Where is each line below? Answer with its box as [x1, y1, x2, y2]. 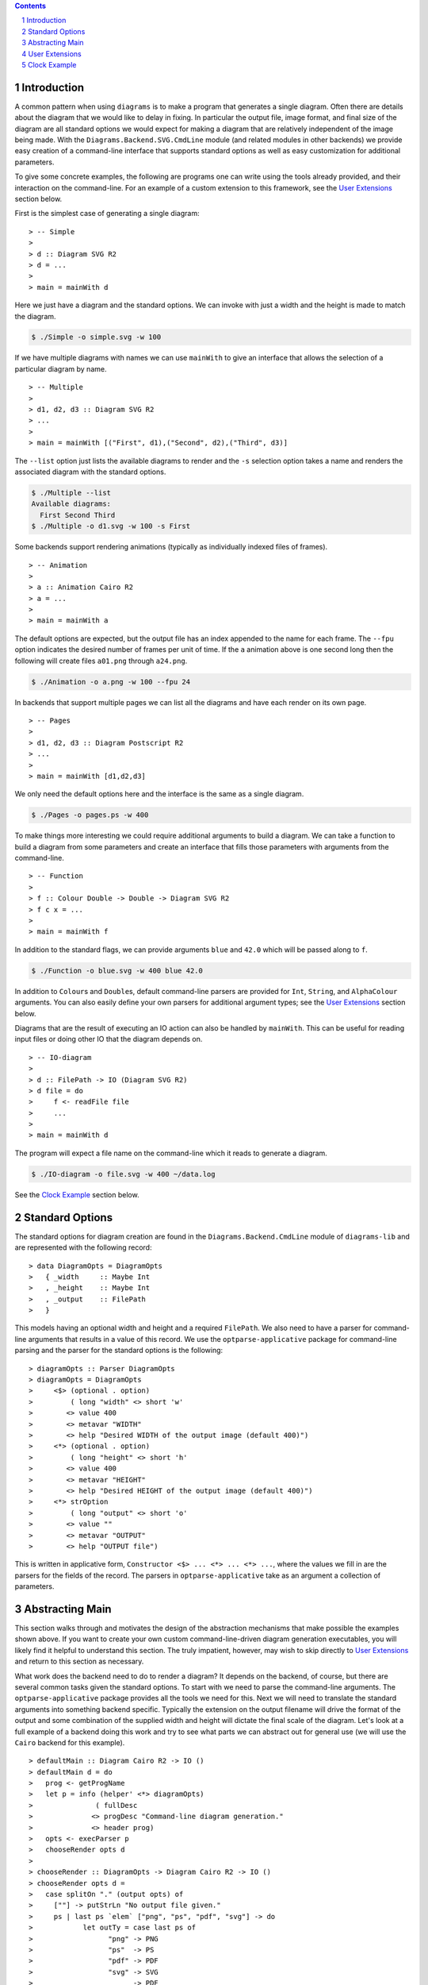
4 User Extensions [21, 48, 82, 59]
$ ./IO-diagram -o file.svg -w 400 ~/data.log [31, 1170, 216, 1178]
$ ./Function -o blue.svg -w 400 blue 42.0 [31, 966, 204, 975]
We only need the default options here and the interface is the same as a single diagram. [14, 789, 304, 799]
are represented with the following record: [14, 1243, 152, 1252]
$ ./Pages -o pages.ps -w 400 [31, 811, 149, 819]
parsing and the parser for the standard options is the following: [14, 1346, 224, 1355]
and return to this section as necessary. [14, 1656, 144, 1667]
